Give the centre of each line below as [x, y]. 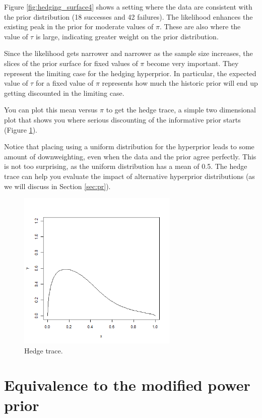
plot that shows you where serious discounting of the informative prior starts [122, 119]
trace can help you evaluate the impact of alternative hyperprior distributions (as [129, 176]
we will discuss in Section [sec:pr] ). [57, 186]
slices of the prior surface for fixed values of [71, 63]
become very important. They [192, 63]
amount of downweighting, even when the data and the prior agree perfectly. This [130, 156]
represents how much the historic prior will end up [180, 83]
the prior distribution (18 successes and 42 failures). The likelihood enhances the [128, 16]
